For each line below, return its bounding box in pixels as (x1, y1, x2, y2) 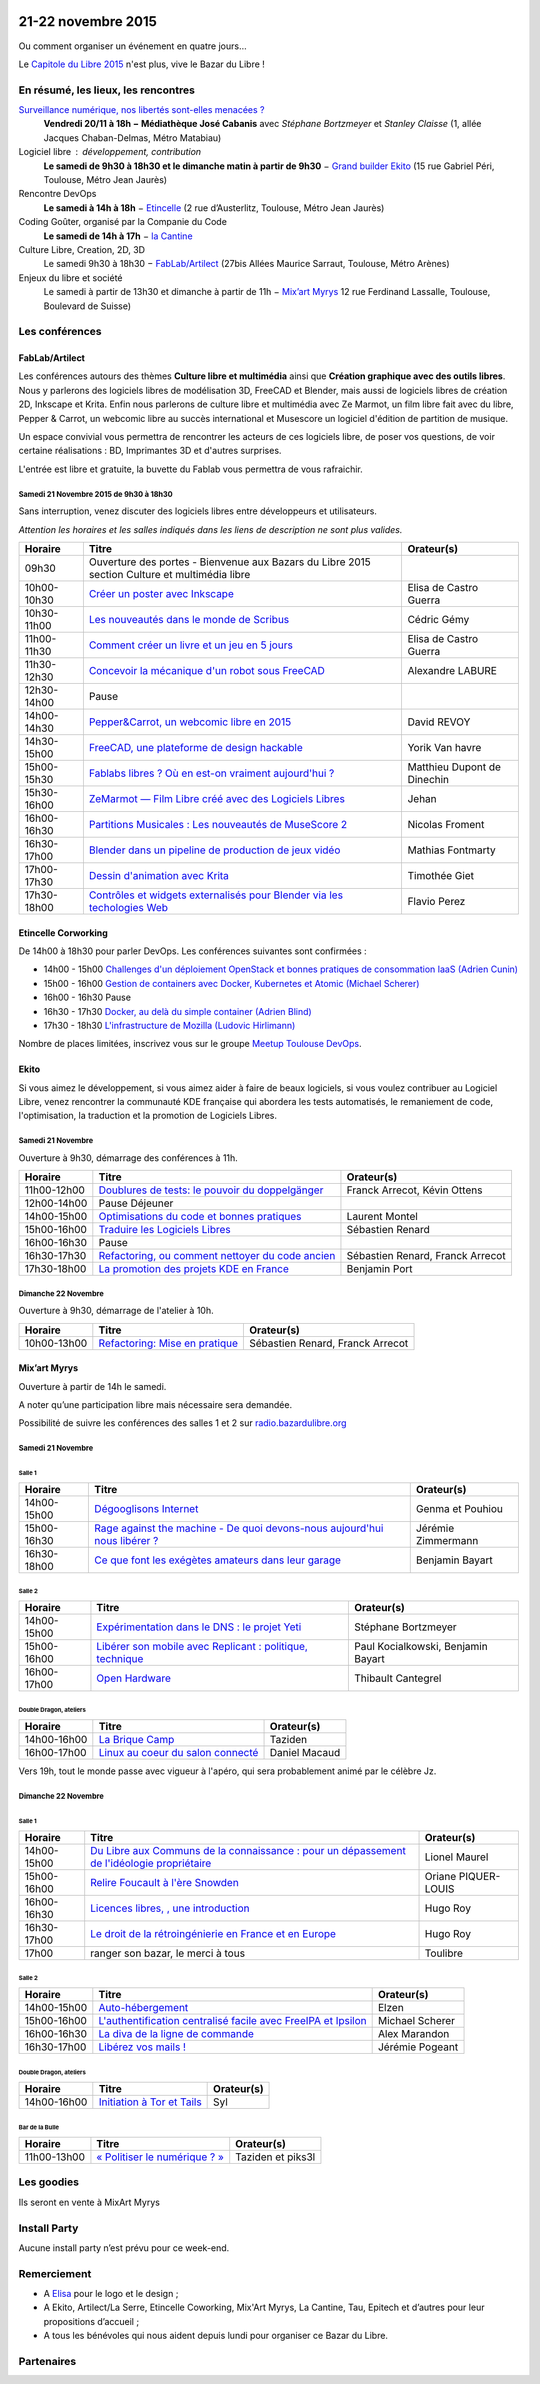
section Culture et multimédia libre (88, 567, 251, 581)
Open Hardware (96, 1671, 172, 1685)
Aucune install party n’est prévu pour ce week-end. (18, 2241, 230, 2254)
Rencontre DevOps (18, 188, 97, 200)
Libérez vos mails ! (98, 2040, 187, 2054)
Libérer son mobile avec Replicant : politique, (96, 1640, 309, 1654)
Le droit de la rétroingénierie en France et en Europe (90, 1926, 337, 1940)
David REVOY (407, 715, 471, 729)
